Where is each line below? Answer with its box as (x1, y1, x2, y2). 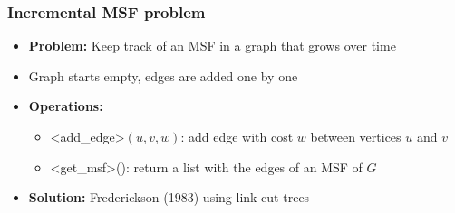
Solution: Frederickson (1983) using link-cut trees (28, 188, 310, 207)
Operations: (28, 97, 103, 116)
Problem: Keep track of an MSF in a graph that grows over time (28, 36, 396, 55)
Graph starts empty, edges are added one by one (28, 66, 298, 85)
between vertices (310, 127, 402, 145)
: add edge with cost (180, 127, 294, 145)
